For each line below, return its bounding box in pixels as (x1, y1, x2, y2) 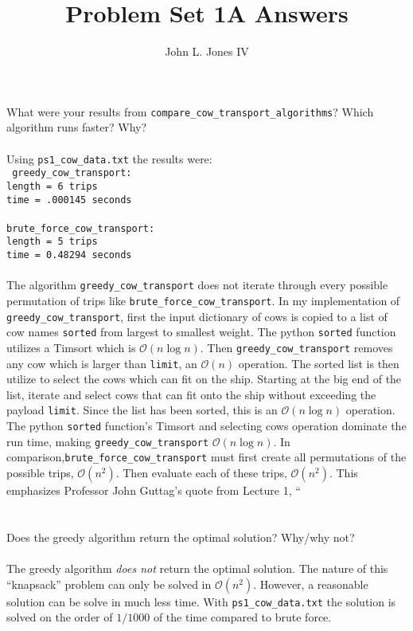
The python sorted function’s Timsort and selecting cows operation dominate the (6, 417, 407, 434)
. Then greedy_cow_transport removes (200, 339, 393, 355)
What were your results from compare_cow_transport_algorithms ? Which (6, 103, 374, 120)
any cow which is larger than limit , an (6, 355, 197, 371)
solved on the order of (6, 609, 113, 625)
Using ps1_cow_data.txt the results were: (6, 150, 212, 167)
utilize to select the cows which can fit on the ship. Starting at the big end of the (6, 370, 402, 387)
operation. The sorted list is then (238, 355, 399, 371)
